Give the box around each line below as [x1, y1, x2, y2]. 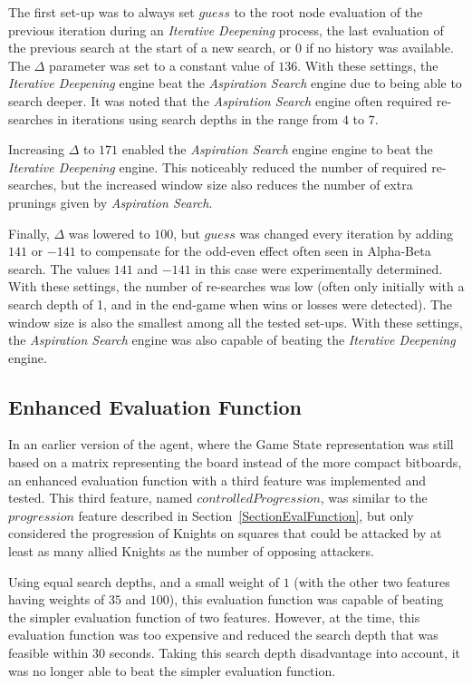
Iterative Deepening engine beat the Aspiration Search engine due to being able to [8, 73, 462, 93]
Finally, [8, 223, 50, 242]
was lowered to [68, 223, 150, 242]
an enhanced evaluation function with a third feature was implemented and [8, 470, 427, 489]
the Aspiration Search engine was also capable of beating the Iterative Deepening [8, 330, 456, 349]
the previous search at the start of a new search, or [8, 38, 292, 57]
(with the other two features [294, 572, 450, 591]
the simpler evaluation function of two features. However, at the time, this [8, 607, 420, 626]
